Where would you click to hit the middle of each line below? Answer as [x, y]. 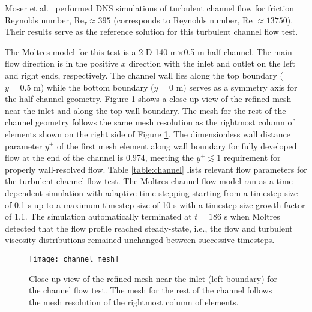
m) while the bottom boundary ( [94, 87]
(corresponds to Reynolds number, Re [183, 19]
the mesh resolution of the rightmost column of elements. [134, 301]
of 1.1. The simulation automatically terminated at [98, 216]
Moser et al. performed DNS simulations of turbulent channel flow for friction [150, 8]
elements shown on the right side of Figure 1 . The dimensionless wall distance [148, 133]
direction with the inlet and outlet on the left [212, 63]
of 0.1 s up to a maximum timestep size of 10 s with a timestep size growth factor [155, 204]
